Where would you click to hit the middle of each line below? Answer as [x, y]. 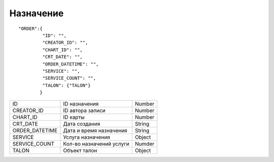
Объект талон [80, 151]
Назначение [37, 13]
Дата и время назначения [95, 131]
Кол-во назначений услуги [96, 144]
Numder [145, 144]
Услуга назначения [87, 137]
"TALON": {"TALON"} [66, 85]
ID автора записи [84, 111]
